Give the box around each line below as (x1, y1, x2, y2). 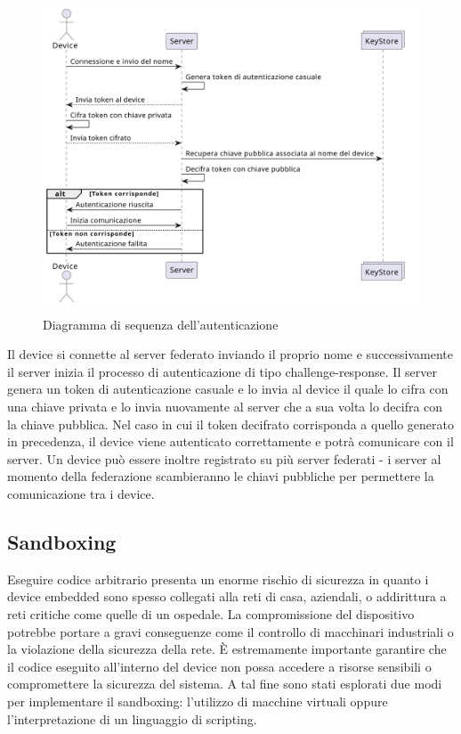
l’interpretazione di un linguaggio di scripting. (7, 709, 257, 728)
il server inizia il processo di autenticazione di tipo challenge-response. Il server (7, 362, 437, 380)
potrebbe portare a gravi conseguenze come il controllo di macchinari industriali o (7, 622, 454, 640)
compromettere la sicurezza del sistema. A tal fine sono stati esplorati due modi (7, 674, 442, 693)
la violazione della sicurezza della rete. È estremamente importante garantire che (7, 640, 447, 658)
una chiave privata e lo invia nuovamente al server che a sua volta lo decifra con (7, 396, 443, 415)
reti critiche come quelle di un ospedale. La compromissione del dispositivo (7, 604, 415, 623)
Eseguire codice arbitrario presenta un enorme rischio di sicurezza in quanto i (7, 569, 429, 588)
